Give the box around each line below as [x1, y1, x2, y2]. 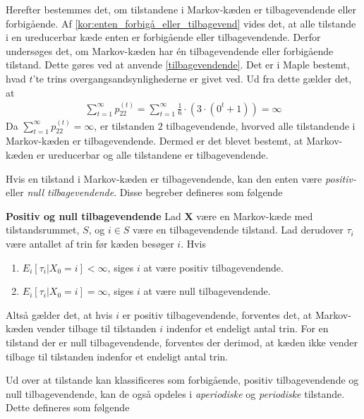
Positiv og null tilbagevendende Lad [6, 208, 181, 223]
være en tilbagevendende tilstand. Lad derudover [133, 222, 344, 237]
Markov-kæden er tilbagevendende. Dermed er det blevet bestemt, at [6, 133, 303, 148]
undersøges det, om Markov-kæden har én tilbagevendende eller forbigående [6, 43, 334, 58]
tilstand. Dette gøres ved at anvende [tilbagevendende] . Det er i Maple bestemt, [6, 57, 350, 72]
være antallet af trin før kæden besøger [6, 236, 174, 250]
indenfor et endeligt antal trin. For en [166, 321, 329, 336]
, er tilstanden [94, 118, 155, 133]
